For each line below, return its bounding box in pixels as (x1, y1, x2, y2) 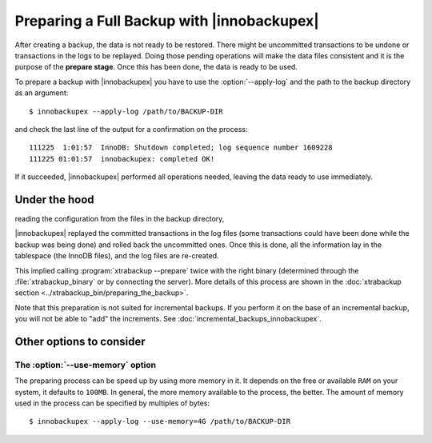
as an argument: (14, 88, 69, 98)
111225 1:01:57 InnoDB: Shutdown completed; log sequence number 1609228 (29, 143, 333, 152)
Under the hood (14, 193, 95, 206)
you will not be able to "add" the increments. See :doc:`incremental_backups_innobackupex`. (14, 314, 322, 324)
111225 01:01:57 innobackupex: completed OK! (29, 154, 215, 163)
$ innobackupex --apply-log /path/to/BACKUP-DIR (29, 106, 223, 116)
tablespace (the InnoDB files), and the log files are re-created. (14, 251, 219, 261)
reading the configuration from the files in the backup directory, (14, 214, 225, 223)
